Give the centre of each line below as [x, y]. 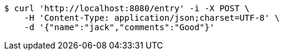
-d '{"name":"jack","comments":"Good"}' [119, 27]
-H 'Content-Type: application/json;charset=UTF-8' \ [152, 18]
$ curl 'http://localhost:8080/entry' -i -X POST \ [127, 8]
